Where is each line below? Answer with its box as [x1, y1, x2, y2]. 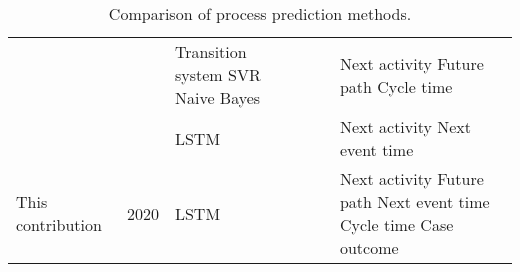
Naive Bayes [174, 86, 261, 109]
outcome [339, 236, 399, 259]
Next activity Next [339, 115, 472, 138]
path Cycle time [339, 74, 453, 98]
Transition [174, 40, 247, 63]
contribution [16, 213, 102, 236]
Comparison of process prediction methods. [108, 2, 412, 25]
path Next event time [339, 190, 490, 213]
